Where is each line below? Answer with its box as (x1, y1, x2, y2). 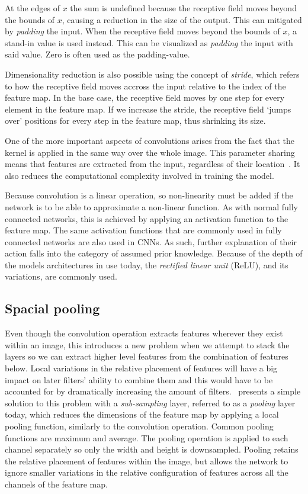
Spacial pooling (5, 299, 100, 317)
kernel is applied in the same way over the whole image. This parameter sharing (5, 146, 295, 158)
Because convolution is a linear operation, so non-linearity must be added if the (5, 189, 293, 201)
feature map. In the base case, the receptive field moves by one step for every (5, 91, 285, 104)
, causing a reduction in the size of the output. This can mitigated (62, 13, 302, 25)
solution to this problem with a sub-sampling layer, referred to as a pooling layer (5, 396, 296, 409)
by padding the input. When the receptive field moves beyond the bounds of (5, 25, 280, 37)
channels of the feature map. (5, 477, 108, 490)
